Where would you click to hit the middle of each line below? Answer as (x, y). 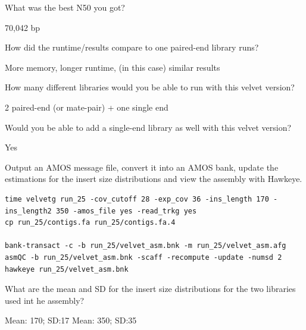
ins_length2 (28, 211)
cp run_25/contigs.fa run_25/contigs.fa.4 (90, 223)
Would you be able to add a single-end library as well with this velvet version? (148, 127)
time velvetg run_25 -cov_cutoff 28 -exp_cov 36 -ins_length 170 (137, 199)
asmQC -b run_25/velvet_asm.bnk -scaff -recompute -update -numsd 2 (143, 257)
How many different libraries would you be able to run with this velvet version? (150, 87)
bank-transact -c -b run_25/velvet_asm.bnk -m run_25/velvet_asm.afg (146, 246)
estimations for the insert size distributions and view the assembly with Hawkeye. (154, 179)
